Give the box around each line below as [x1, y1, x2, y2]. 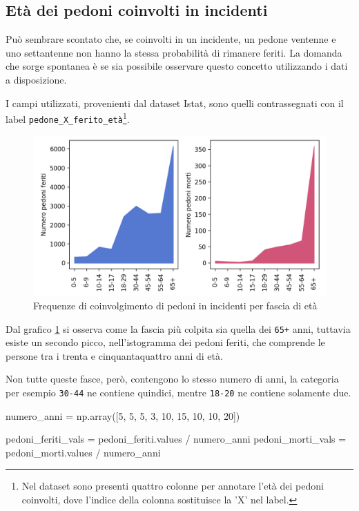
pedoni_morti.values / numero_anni [6, 445, 161, 459]
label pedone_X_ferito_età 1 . [6, 110, 130, 126]
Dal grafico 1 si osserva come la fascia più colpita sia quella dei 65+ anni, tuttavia [6, 321, 351, 336]
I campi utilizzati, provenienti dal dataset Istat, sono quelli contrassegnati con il [6, 95, 344, 110]
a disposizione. [6, 72, 67, 86]
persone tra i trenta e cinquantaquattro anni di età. [6, 348, 223, 363]
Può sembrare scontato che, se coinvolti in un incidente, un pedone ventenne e [6, 32, 336, 46]
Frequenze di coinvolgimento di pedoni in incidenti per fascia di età [33, 298, 318, 312]
